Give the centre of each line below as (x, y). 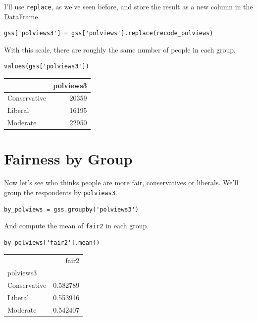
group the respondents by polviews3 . (61, 192)
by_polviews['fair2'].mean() (52, 242)
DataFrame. (22, 16)
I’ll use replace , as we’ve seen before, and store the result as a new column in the (128, 6)
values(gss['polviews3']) (47, 67)
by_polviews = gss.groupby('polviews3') (72, 209)
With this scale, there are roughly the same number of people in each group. (120, 49)
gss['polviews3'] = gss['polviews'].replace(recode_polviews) (109, 33)
